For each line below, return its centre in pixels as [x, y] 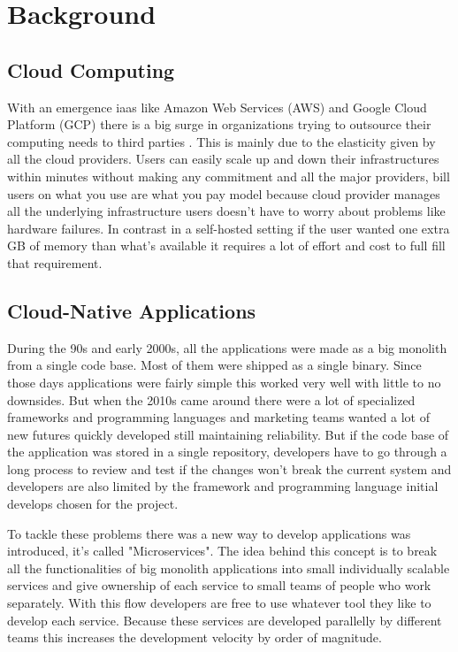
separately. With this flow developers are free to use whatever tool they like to [219, 603]
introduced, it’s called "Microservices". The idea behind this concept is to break [222, 551]
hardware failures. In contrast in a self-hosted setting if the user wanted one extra [229, 228]
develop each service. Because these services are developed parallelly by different [225, 620]
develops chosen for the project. [93, 504]
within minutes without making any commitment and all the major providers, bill [229, 176]
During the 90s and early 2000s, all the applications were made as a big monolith [227, 347]
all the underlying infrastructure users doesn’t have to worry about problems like [226, 211]
